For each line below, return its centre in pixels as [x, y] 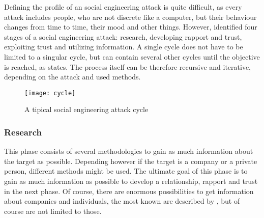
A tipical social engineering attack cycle [86, 109]
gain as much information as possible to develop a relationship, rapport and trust [131, 181]
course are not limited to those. [53, 211]
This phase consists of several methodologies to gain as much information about [129, 151]
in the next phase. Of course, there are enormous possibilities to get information [129, 191]
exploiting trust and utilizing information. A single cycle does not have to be [124, 47]
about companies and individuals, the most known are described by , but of [122, 201]
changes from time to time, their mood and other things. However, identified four [131, 27]
